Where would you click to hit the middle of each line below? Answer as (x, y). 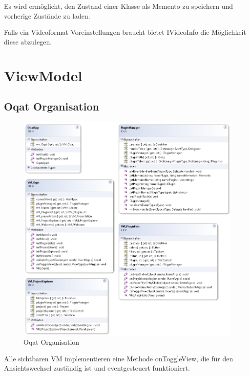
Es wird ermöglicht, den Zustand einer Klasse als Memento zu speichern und (119, 6)
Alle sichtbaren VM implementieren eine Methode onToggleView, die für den (119, 358)
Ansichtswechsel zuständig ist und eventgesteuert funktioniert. (97, 368)
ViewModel (43, 75)
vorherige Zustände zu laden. (47, 15)
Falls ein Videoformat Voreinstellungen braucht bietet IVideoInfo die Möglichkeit (125, 32)
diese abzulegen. (28, 41)
